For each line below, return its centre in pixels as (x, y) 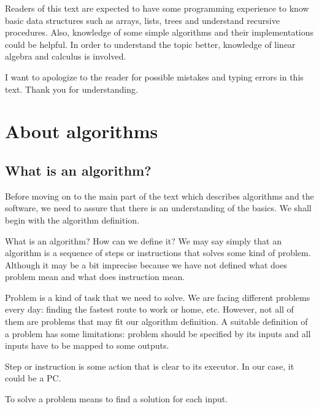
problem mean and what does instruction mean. (95, 277)
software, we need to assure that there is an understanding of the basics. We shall (158, 208)
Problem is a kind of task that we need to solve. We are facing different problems (158, 297)
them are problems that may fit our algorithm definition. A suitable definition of (156, 321)
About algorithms (82, 131)
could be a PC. (33, 378)
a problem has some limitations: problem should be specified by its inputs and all (158, 333)
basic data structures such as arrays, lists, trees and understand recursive (142, 20)
